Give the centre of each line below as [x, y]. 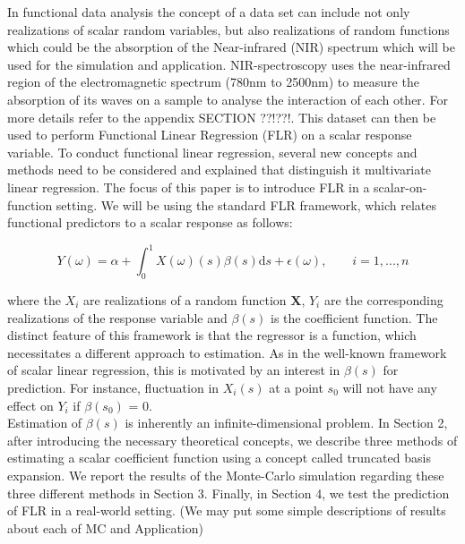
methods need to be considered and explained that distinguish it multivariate [219, 170]
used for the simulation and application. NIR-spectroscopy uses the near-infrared [229, 64]
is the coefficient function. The [354, 317]
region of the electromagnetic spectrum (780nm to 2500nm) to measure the [213, 82]
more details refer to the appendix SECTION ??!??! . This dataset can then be [222, 117]
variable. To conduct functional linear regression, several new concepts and [212, 152]
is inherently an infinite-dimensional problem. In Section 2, [286, 423]
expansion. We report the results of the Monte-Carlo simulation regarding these [226, 475]
